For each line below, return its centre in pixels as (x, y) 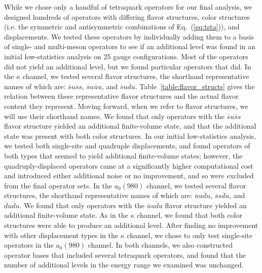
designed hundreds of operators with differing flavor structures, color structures (127, 16)
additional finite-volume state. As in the (66, 215)
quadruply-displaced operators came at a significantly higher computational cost (129, 165)
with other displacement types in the (61, 235)
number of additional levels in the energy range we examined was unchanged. (124, 265)
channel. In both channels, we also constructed (160, 245)
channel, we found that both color (190, 215)
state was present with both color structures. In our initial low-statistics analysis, (130, 135)
